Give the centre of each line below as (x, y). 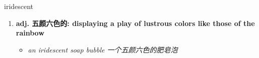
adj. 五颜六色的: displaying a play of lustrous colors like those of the (135, 23)
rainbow (30, 33)
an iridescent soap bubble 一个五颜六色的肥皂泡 (103, 49)
